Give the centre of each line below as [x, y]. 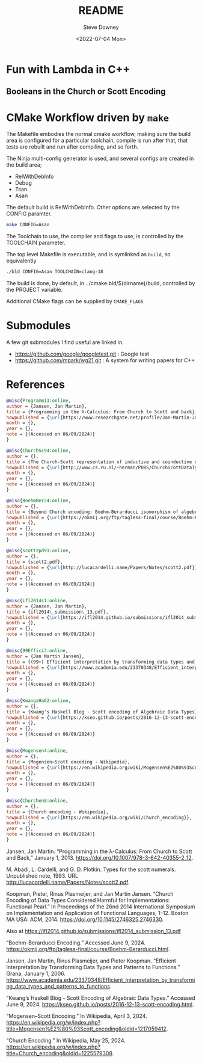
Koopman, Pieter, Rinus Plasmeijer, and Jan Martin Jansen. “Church [90, 893]
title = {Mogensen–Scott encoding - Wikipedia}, [68, 762]
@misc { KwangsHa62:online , [38, 701]
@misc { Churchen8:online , [37, 801]
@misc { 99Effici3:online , [37, 650]
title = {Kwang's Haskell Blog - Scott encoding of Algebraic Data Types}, [103, 712]
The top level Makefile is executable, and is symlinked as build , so [88, 254]
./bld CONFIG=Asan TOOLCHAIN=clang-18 [55, 272]
